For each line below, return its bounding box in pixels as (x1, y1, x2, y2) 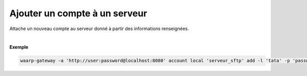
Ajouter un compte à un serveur (9, 8, 147, 19)
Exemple (9, 44, 29, 50)
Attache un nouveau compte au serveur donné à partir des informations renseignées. (9, 26, 189, 32)
